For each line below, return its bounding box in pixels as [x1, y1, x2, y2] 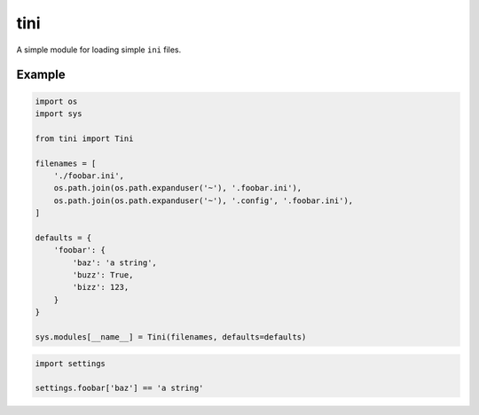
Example [16, 67, 66, 82]
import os [35, 96, 78, 106]
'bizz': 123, [72, 282, 130, 293]
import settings [35, 358, 106, 368]
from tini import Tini [35, 133, 134, 144]
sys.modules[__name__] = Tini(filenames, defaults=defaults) [35, 332, 307, 341]
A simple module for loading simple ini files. [16, 44, 182, 55]
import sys [35, 108, 82, 119]
